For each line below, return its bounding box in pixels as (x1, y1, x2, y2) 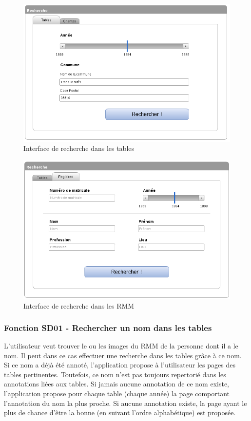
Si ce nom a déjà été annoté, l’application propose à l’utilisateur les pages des (4, 360, 235, 370)
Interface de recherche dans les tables (23, 143, 135, 153)
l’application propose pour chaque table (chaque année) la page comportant (4, 388, 230, 399)
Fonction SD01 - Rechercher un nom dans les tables (4, 321, 212, 333)
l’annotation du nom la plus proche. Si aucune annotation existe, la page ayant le (4, 398, 247, 408)
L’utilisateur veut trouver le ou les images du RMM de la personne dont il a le (4, 341, 238, 351)
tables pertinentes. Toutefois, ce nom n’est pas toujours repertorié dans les (4, 369, 226, 379)
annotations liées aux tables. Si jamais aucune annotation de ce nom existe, (4, 379, 229, 389)
